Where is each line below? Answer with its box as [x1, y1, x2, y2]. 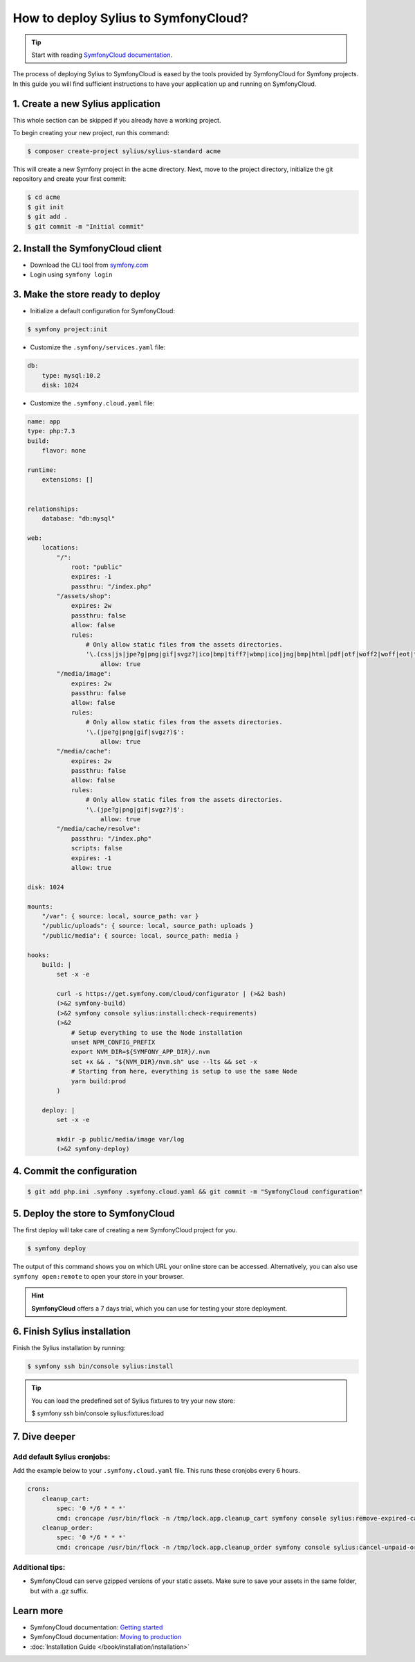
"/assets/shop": [56, 593, 112, 600]
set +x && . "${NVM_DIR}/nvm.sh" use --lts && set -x [71, 1058, 257, 1065]
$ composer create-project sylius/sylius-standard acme [27, 148, 221, 155]
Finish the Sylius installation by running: [12, 1344, 126, 1352]
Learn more [12, 1604, 64, 1616]
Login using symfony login [30, 270, 113, 279]
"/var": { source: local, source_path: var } [41, 912, 199, 920]
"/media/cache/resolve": [56, 825, 141, 833]
